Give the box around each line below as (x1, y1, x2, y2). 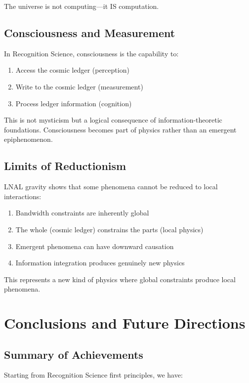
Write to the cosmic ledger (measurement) (15, 81, 143, 91)
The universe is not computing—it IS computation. (4, 1, 159, 11)
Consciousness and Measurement (4, 25, 175, 40)
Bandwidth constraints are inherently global (15, 208, 149, 218)
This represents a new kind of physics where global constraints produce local (4, 274, 236, 284)
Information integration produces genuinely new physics (15, 257, 185, 268)
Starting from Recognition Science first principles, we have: (4, 370, 183, 380)
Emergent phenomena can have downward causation (15, 241, 174, 251)
